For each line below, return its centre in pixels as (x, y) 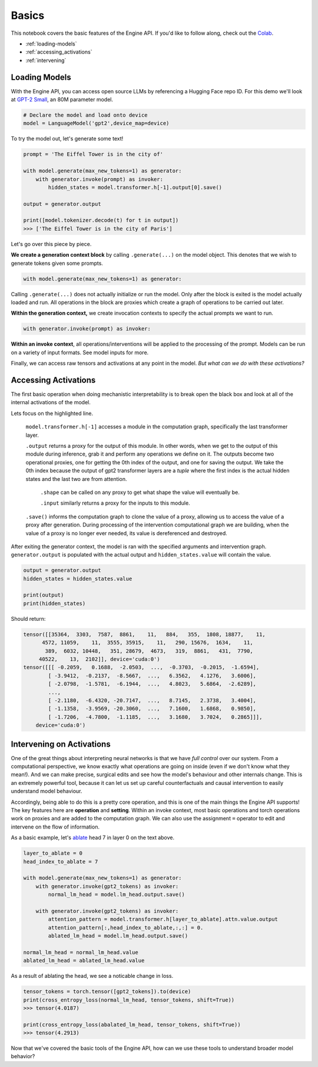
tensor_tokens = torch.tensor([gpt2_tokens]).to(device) (107, 992)
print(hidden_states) (54, 603)
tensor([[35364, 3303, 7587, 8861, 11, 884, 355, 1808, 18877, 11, (145, 634)
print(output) (44, 595)
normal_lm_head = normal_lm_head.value (81, 952)
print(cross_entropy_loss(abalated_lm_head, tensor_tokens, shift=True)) (132, 1025)
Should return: (28, 618)
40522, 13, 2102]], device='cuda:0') (99, 659)
